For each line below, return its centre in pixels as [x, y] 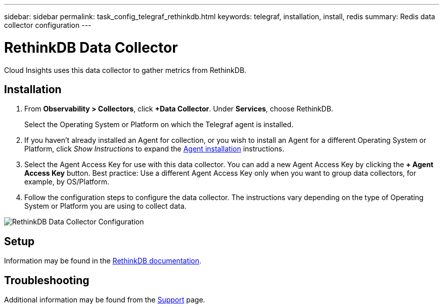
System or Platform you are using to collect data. [105, 206]
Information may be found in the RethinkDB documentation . [103, 261]
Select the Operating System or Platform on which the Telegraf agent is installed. [159, 125]
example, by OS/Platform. [67, 182]
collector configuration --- [48, 25]
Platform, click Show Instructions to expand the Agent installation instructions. [154, 149]
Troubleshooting [47, 280]
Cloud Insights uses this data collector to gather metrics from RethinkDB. [125, 70]
